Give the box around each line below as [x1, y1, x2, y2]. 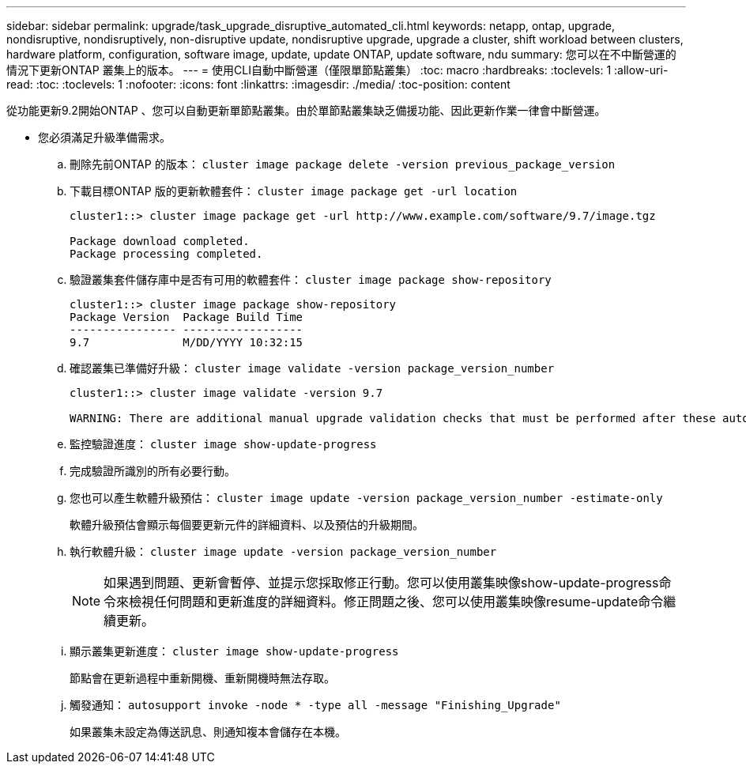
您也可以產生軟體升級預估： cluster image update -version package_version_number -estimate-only [70, 491, 663, 504]
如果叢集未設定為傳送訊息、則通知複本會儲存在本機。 [70, 725, 346, 738]
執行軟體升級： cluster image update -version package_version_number [70, 545, 497, 558]
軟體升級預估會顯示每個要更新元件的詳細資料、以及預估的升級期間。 [70, 518, 424, 531]
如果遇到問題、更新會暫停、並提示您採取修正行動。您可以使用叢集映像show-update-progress [104, 575, 659, 591]
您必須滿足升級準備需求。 [38, 130, 171, 144]
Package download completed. [70, 235, 250, 247]
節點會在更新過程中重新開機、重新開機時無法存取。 [70, 671, 335, 685]
